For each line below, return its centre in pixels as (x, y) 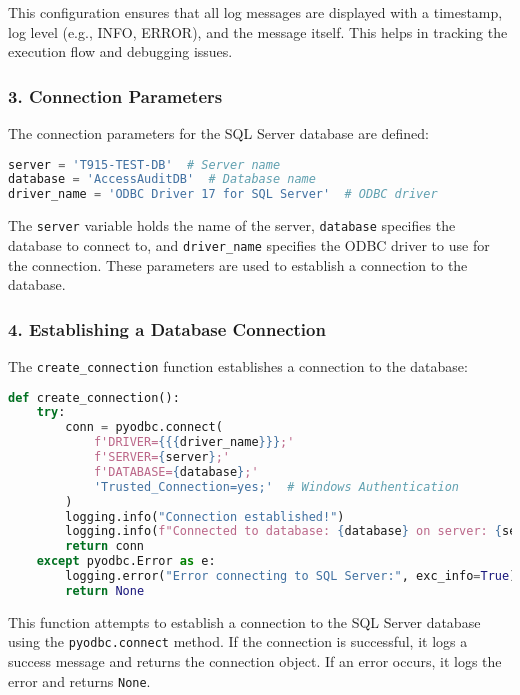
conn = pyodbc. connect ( (144, 427)
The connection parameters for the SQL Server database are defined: (218, 133)
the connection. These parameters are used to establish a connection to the (238, 264)
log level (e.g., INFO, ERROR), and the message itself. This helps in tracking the (258, 31)
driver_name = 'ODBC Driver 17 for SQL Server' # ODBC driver (223, 194)
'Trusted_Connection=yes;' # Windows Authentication (276, 486)
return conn (105, 546)
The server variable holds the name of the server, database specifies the (232, 225)
